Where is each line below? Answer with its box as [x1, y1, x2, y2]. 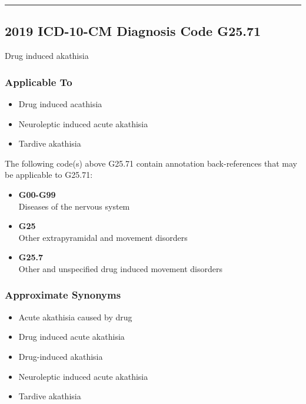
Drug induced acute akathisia [18, 330, 125, 343]
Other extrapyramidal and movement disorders [18, 231, 188, 243]
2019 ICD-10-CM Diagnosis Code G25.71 [5, 22, 261, 40]
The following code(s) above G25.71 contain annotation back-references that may [5, 157, 297, 169]
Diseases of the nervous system [18, 200, 130, 212]
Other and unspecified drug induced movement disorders [18, 262, 222, 274]
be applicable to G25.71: [5, 168, 93, 181]
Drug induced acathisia [18, 98, 102, 110]
